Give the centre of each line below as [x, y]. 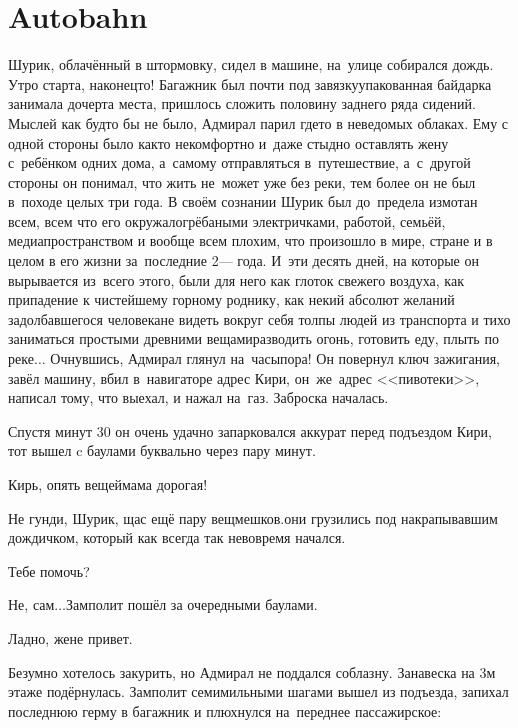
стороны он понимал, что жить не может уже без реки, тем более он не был [242, 181]
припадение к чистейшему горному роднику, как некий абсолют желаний [231, 299]
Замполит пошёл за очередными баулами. [192, 604]
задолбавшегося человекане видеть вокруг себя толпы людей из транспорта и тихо [259, 318]
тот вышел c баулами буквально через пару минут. [162, 450]
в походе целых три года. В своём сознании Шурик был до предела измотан [243, 201]
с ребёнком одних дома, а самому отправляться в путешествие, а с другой [239, 162]
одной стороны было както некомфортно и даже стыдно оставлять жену [228, 142]
